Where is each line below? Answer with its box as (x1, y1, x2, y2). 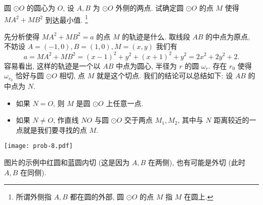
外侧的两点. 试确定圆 (115, 3, 184, 13)
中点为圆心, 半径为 (116, 60, 177, 71)
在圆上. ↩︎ (184, 191, 213, 202)
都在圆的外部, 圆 (70, 191, 124, 202)
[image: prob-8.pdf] (4, 142, 73, 150)
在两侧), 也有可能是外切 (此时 (148, 157, 245, 168)
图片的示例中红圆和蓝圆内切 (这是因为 (4, 157, 130, 168)
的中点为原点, (205, 31, 250, 41)
